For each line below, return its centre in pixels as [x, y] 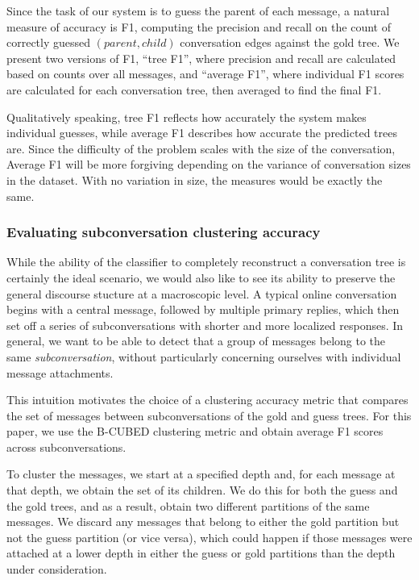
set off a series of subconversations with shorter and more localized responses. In [205, 325]
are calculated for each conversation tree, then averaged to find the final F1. [194, 89]
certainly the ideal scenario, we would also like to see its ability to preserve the [201, 277]
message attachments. [60, 372]
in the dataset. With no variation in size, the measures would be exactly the [195, 179]
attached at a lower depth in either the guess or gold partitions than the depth [201, 553]
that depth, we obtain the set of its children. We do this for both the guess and [202, 490]
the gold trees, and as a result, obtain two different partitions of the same [188, 505]
